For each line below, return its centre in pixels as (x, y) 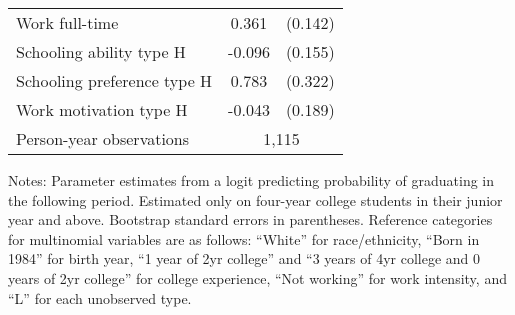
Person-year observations (103, 138)
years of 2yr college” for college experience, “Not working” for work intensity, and (257, 277)
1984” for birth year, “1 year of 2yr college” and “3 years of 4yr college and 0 (244, 258)
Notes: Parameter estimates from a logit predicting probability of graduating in (251, 180)
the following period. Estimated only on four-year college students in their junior (255, 199)
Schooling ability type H (101, 51)
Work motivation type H (102, 109)
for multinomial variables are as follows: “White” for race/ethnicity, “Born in (244, 238)
